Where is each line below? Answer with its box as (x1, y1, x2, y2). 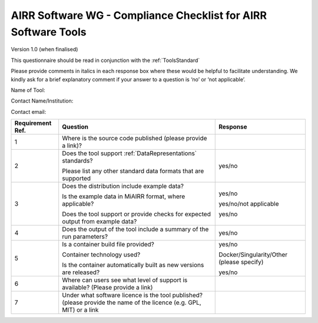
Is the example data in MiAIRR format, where (62, 192, 185, 200)
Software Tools (11, 25, 87, 38)
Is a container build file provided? (62, 240, 154, 249)
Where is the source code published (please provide (62, 134, 207, 143)
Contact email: (11, 108, 47, 115)
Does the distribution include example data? (62, 182, 184, 190)
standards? (62, 157, 93, 165)
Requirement (14, 119, 52, 127)
